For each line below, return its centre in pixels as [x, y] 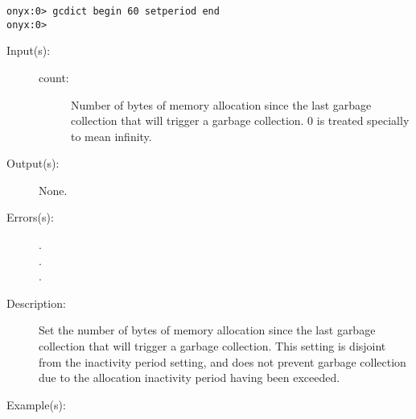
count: [54, 77]
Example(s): [36, 404]
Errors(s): [30, 217]
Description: [36, 303]
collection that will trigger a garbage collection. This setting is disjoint [212, 346]
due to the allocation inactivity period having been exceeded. [189, 378]
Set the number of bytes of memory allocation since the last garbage [207, 330]
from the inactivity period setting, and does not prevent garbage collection [222, 361]
